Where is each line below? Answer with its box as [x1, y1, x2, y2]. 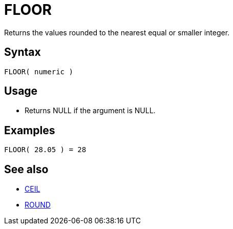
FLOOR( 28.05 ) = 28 [4, 145, 87, 154]
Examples [4, 123, 55, 137]
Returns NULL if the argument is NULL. [25, 106, 156, 115]
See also [4, 162, 49, 176]
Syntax [4, 46, 41, 59]
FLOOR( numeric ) [4, 67, 73, 76]
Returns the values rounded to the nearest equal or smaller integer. [4, 28, 230, 37]
